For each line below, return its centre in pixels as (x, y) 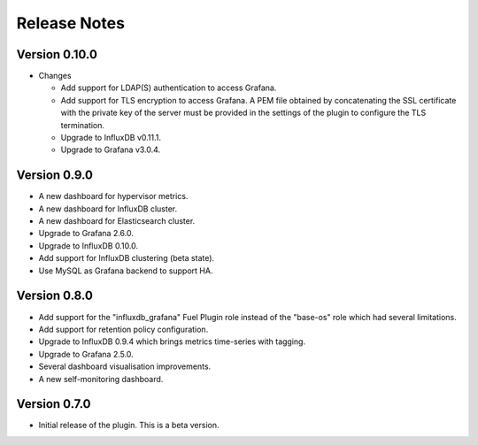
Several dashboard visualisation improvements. (125, 366)
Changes (55, 76)
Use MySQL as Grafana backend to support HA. (126, 271)
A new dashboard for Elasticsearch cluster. (117, 221)
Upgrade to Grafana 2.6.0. (86, 234)
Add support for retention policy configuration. (123, 329)
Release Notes (71, 23)
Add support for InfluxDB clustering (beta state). (127, 258)
